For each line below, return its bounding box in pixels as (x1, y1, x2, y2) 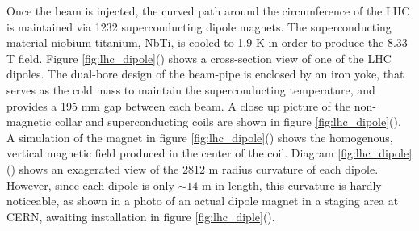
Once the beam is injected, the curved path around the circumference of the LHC (6, 2, 410, 19)
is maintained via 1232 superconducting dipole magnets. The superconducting (6, 18, 392, 35)
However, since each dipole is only (6, 176, 174, 193)
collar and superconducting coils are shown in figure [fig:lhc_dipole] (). (54, 113, 401, 130)
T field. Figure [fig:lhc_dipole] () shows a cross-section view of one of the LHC (6, 49, 392, 66)
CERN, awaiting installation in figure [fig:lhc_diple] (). (6, 208, 275, 225)
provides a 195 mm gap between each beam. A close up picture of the (6, 97, 351, 114)
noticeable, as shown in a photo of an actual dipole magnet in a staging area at (6, 192, 399, 209)
